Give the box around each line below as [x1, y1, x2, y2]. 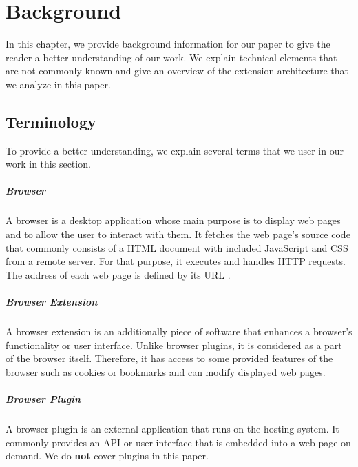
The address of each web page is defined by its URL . [6, 267, 231, 281]
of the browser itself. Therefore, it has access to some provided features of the [6, 351, 333, 366]
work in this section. [6, 157, 91, 171]
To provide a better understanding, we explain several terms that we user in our [6, 143, 344, 157]
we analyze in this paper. [6, 77, 111, 91]
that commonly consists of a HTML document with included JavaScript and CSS [6, 240, 348, 255]
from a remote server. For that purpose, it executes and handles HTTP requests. [6, 254, 346, 268]
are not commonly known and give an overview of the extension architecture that [6, 63, 348, 78]
